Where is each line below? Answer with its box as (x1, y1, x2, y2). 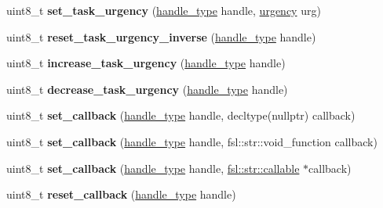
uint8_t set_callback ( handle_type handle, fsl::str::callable (6, 160, 300, 176)
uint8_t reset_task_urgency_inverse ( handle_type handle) (6, 28, 316, 45)
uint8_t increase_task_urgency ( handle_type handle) (6, 55, 286, 71)
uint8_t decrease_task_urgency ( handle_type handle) (6, 81, 288, 97)
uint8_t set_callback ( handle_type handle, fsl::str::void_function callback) (6, 133, 378, 149)
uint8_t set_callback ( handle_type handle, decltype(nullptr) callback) (6, 107, 356, 124)
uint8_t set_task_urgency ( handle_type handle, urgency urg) (6, 2, 321, 18)
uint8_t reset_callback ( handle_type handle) (6, 186, 236, 203)
